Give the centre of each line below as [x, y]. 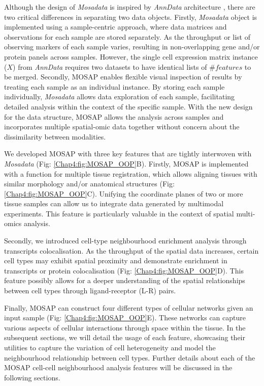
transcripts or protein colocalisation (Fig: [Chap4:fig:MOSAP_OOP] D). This [124, 270]
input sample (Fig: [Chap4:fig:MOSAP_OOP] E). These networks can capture [125, 318]
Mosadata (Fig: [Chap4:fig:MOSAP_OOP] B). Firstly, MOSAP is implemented [126, 163]
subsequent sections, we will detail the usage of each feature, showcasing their [125, 337]
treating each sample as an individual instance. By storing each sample [114, 86]
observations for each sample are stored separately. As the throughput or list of [127, 36]
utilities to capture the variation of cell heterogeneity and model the [110, 347]
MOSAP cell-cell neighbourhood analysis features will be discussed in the [118, 367]
